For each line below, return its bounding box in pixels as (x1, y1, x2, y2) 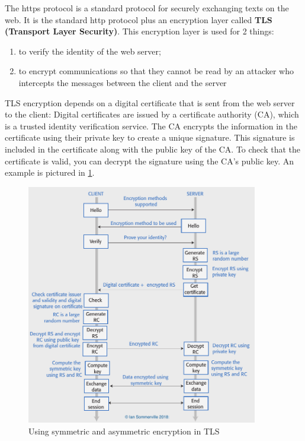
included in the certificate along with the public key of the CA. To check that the (5, 142, 300, 155)
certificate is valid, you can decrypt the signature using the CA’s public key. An (5, 154, 294, 167)
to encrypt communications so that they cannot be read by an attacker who (18, 65, 294, 77)
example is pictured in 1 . (5, 166, 95, 179)
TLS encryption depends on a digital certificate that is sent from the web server (5, 96, 295, 109)
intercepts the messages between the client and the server (18, 76, 227, 88)
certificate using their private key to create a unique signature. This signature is (5, 131, 295, 144)
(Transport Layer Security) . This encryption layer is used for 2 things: (5, 25, 274, 37)
